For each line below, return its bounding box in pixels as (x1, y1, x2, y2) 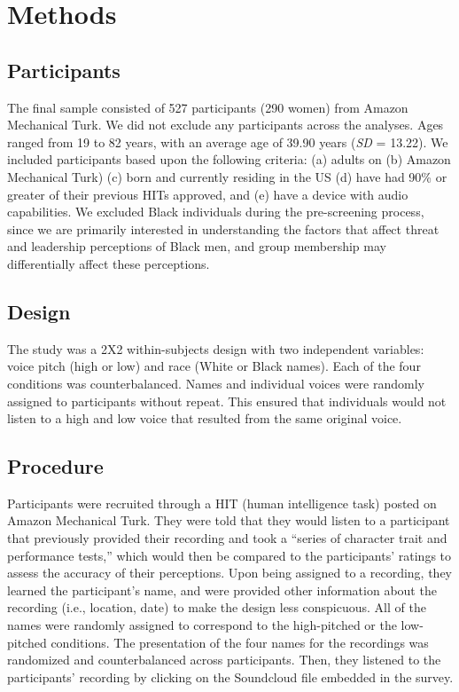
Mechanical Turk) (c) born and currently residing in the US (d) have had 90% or (7, 167, 447, 185)
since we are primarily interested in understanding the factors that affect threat (7, 219, 440, 238)
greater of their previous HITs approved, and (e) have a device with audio (7, 185, 408, 203)
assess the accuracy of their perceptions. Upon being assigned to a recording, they (7, 563, 452, 582)
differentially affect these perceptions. (7, 254, 210, 272)
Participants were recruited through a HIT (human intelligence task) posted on (7, 493, 437, 512)
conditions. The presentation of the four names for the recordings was (51, 633, 429, 651)
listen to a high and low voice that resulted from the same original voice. (7, 409, 402, 428)
